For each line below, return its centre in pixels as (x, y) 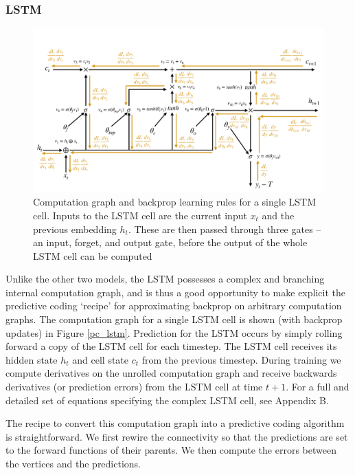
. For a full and (318, 387)
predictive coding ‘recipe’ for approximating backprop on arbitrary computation (174, 306)
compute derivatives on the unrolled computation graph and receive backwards (171, 373)
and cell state (101, 359)
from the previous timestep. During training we (241, 359)
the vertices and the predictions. (73, 463)
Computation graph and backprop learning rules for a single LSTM (175, 202)
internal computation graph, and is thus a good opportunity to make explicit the (175, 292)
